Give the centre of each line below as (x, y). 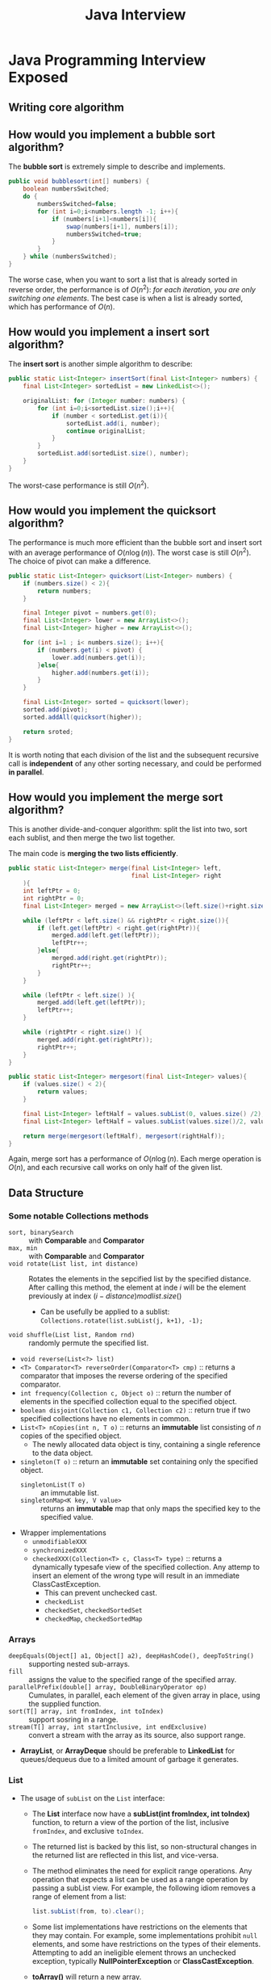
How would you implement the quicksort (112, 510)
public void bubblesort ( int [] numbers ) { (79, 182)
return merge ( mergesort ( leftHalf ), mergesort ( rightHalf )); (124, 1136)
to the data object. (63, 1453)
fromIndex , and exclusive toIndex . (88, 1831)
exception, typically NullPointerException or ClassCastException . (143, 1961)
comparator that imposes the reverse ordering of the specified (124, 1376)
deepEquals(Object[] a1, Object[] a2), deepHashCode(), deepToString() (131, 1656)
